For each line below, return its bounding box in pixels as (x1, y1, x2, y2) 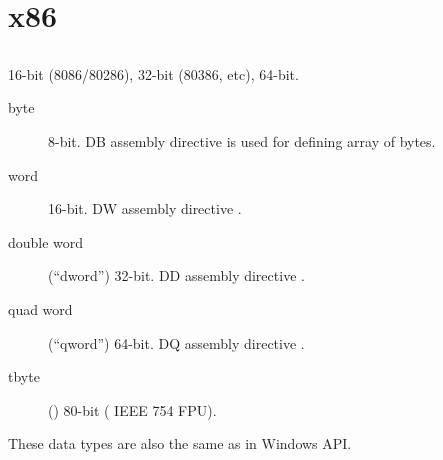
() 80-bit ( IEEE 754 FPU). (48, 399, 217, 420)
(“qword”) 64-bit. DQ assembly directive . (48, 332, 305, 353)
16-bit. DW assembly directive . (48, 198, 242, 219)
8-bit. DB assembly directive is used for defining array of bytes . (48, 130, 436, 151)
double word (8, 231, 84, 252)
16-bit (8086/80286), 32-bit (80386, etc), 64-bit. (8, 63, 299, 84)
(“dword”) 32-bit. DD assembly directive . (48, 265, 305, 286)
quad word (8, 298, 73, 319)
